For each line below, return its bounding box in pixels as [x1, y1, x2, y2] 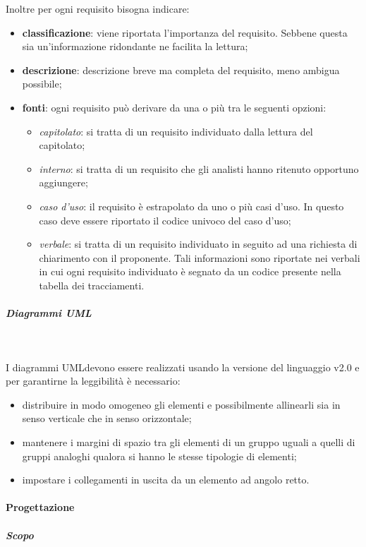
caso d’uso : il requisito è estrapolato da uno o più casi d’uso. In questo [39, 198, 344, 213]
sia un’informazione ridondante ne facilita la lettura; [22, 39, 248, 54]
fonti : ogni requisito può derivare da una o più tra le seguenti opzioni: [22, 100, 327, 114]
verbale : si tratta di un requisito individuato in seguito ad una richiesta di [39, 236, 358, 251]
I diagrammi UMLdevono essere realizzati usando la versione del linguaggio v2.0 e [6, 359, 360, 374]
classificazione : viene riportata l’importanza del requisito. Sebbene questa [22, 25, 348, 40]
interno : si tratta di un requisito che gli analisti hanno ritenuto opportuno [39, 161, 359, 176]
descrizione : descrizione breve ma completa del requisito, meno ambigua [22, 62, 340, 77]
